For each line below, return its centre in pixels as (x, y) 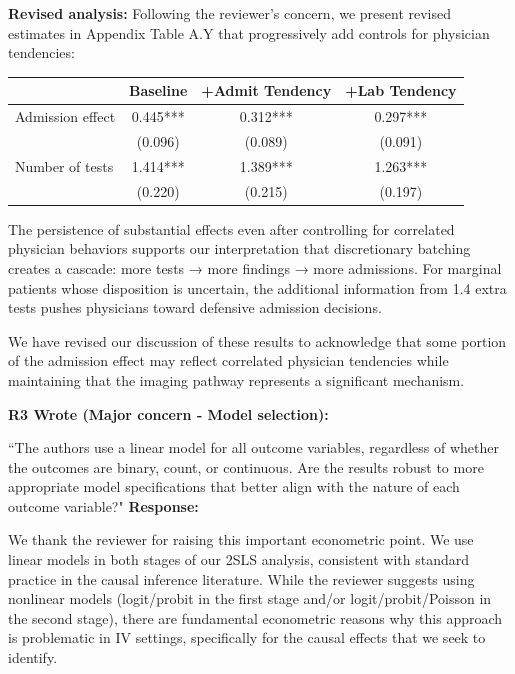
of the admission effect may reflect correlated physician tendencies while (228, 360)
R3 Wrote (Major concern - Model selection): (168, 413)
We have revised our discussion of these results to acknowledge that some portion (257, 340)
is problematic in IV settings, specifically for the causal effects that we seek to (247, 637)
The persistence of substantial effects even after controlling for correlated (231, 228)
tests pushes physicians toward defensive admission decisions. (195, 307)
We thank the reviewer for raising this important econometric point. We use (241, 539)
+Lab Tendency (401, 90)
